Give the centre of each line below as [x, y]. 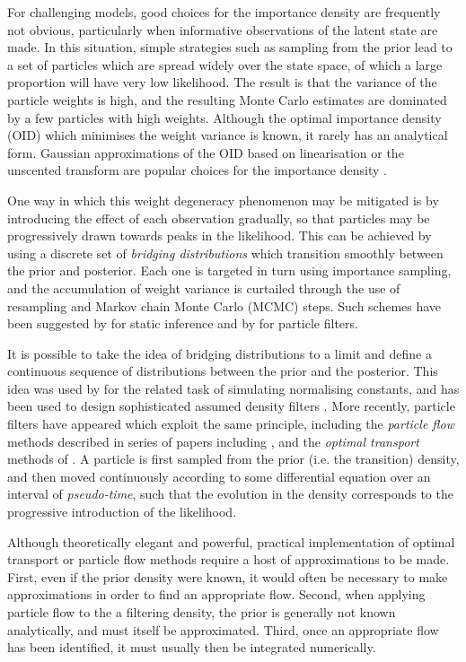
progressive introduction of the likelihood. [122, 512]
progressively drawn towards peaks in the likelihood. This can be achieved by [220, 235]
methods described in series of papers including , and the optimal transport [213, 441]
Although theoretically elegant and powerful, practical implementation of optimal [231, 541]
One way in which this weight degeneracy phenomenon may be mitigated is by [223, 200]
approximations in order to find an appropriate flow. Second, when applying [216, 594]
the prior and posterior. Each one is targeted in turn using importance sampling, [229, 270]
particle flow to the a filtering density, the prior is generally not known [202, 612]
